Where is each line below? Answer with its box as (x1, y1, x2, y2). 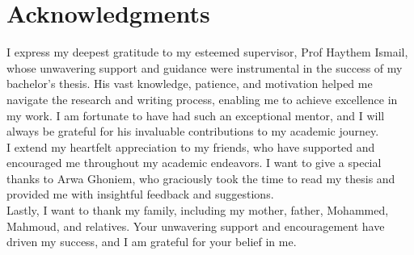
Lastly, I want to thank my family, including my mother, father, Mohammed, (6, 202, 389, 219)
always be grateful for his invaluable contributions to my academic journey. (6, 123, 379, 140)
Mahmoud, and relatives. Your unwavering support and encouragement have (6, 217, 385, 234)
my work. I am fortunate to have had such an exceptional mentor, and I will (6, 107, 385, 123)
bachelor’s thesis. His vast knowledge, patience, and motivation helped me (6, 75, 373, 92)
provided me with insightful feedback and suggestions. (6, 186, 274, 203)
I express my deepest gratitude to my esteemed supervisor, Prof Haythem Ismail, (6, 44, 408, 61)
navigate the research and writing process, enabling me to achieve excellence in (6, 90, 398, 107)
